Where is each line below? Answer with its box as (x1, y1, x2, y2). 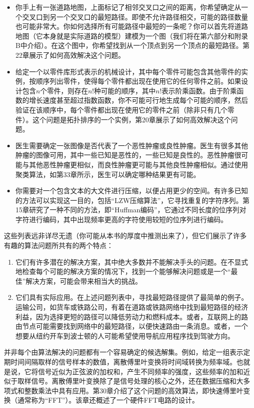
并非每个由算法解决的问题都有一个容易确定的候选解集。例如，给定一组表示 (4, 347, 243, 357)
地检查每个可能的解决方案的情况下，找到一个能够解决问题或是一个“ (15, 266, 231, 276)
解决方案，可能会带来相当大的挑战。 (25, 275, 142, 286)
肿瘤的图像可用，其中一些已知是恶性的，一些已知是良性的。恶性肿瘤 (15, 150, 234, 160)
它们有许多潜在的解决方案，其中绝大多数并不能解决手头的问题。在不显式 (15, 256, 248, 267)
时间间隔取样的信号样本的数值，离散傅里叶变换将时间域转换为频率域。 (10, 357, 236, 366)
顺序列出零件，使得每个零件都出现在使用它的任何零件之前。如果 (36, 76, 241, 86)
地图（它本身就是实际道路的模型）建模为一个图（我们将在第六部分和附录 (15, 30, 248, 41)
